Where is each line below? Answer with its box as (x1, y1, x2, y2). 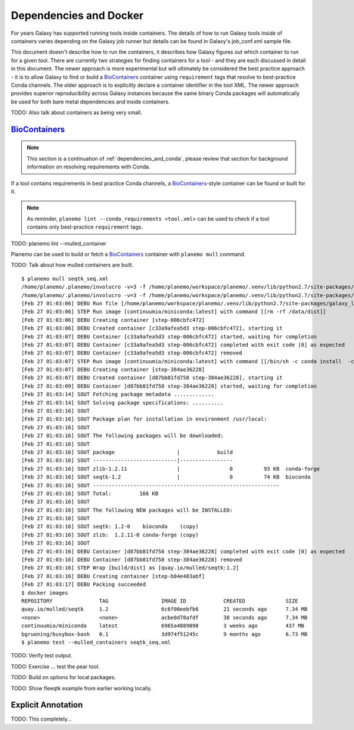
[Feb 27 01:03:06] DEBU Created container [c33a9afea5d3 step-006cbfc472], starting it (21, 325, 283, 332)
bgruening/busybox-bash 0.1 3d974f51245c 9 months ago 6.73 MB (21, 631, 308, 637)
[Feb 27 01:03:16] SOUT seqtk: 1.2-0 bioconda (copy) (21, 523, 199, 530)
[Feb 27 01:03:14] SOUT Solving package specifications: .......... (21, 399, 224, 406)
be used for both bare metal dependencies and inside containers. (11, 98, 171, 105)
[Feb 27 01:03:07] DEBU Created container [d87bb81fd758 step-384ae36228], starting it (21, 374, 283, 381)
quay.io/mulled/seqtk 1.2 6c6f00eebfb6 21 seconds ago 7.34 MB (21, 606, 308, 612)
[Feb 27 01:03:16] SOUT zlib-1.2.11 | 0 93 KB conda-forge (21, 465, 320, 472)
